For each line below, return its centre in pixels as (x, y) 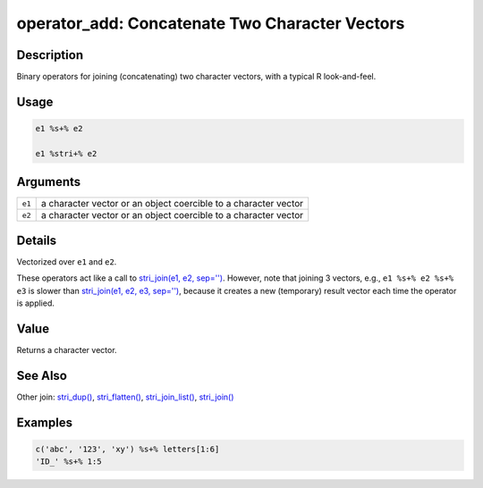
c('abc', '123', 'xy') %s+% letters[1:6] (127, 449)
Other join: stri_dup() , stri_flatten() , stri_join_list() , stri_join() (125, 397)
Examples (45, 422)
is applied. (36, 303)
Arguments (49, 182)
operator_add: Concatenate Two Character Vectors (211, 23)
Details (37, 240)
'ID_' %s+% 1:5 (68, 462)
